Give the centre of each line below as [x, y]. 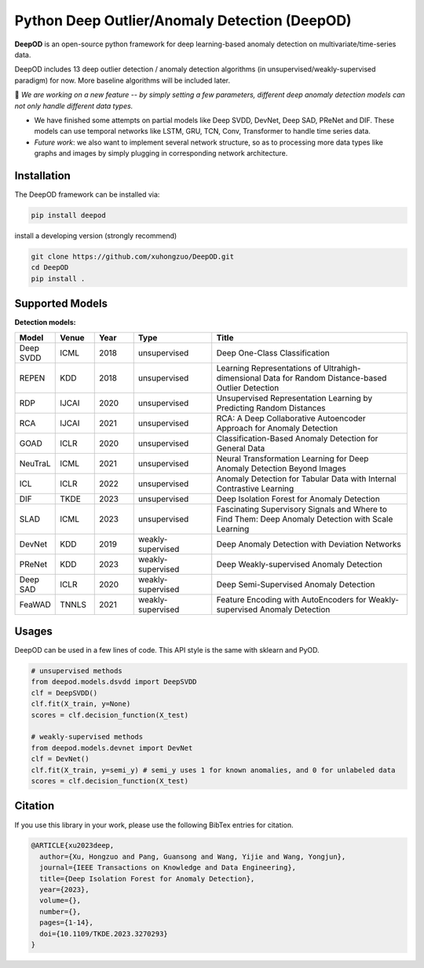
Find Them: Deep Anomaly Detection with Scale [305, 519]
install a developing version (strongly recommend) [96, 235]
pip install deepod [68, 215]
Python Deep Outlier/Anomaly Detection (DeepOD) [183, 20]
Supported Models [61, 304]
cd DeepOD [50, 268]
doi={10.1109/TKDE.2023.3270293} [104, 933]
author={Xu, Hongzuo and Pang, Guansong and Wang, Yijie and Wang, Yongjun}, [193, 856]
